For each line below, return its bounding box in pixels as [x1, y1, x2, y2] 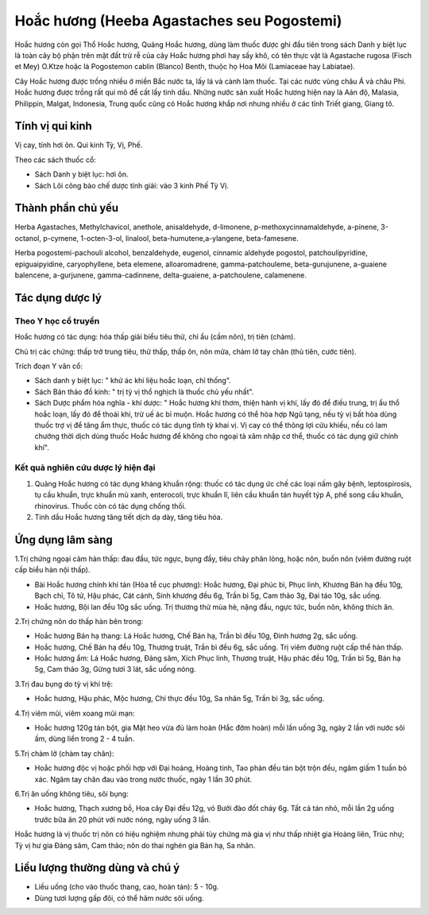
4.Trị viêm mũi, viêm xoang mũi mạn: [14, 708, 135, 718]
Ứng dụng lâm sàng [14, 533, 113, 546]
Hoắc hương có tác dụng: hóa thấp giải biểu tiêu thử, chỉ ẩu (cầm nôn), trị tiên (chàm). [14, 332, 296, 342]
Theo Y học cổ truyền [14, 315, 100, 326]
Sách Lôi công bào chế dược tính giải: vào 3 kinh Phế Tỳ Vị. [34, 180, 230, 190]
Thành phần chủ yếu [14, 201, 119, 215]
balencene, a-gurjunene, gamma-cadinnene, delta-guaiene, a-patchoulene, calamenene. [14, 270, 307, 280]
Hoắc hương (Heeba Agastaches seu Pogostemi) [14, 12, 342, 29]
